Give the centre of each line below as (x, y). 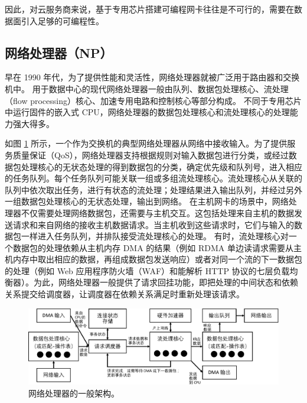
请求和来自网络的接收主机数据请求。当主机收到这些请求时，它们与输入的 (153, 224)
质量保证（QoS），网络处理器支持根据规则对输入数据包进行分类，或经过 (151, 155)
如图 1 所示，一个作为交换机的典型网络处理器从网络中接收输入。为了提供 (146, 143)
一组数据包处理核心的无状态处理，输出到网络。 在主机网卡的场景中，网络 (147, 201)
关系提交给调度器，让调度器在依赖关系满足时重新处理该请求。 (125, 294)
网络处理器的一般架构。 (74, 393)
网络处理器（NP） (59, 52)
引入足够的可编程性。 (62, 20)
